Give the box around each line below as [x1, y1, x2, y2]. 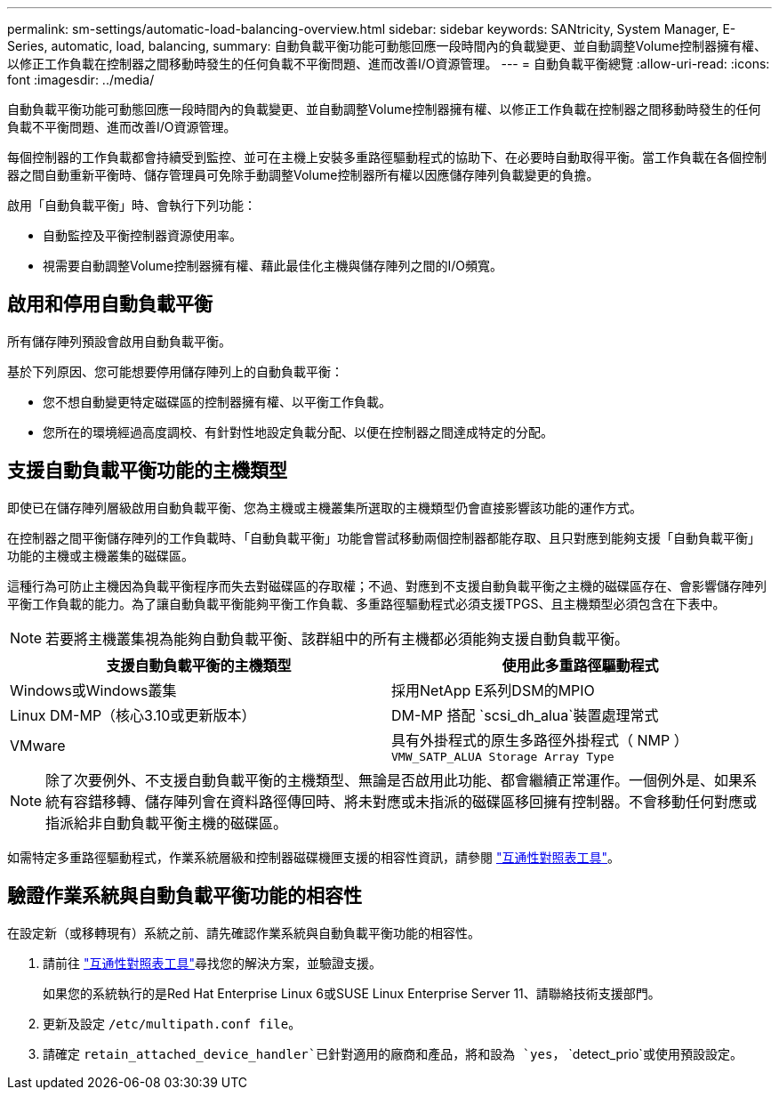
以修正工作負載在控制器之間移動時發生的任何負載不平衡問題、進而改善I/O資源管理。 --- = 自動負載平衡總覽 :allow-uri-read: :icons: [7, 56, 770, 71]
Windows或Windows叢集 [10, 681, 177, 699]
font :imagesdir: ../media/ [7, 72, 155, 87]
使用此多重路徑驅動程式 [502, 656, 659, 674]
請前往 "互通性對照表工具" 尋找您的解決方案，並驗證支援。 [43, 955, 381, 971]
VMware [10, 737, 66, 755]
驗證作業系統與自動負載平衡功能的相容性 [7, 884, 362, 907]
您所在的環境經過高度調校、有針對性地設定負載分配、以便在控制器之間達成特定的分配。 [43, 423, 553, 440]
